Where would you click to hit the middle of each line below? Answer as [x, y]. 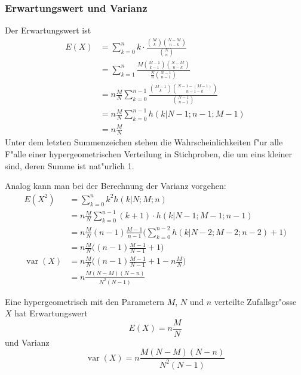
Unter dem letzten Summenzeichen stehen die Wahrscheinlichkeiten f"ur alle [144, 142]
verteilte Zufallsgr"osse [255, 301]
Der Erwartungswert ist [48, 30]
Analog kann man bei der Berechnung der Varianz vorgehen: [116, 186]
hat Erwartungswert [51, 313]
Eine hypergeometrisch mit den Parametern [85, 301]
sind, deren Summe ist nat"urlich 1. [70, 165]
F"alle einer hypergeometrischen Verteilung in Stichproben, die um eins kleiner [149, 154]
